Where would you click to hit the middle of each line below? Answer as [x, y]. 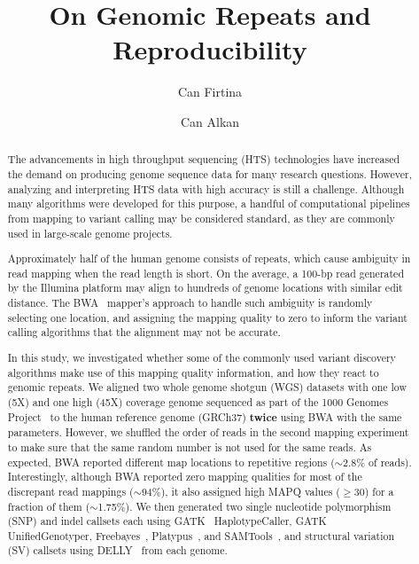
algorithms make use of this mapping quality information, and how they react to [193, 372]
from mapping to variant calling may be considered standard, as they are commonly [201, 218]
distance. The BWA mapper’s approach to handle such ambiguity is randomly [190, 303]
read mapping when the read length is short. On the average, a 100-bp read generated [206, 273]
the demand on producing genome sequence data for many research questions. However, [210, 173]
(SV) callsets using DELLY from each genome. [117, 550]
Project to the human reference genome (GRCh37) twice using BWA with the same [205, 417]
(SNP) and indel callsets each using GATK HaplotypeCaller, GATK [167, 521]
